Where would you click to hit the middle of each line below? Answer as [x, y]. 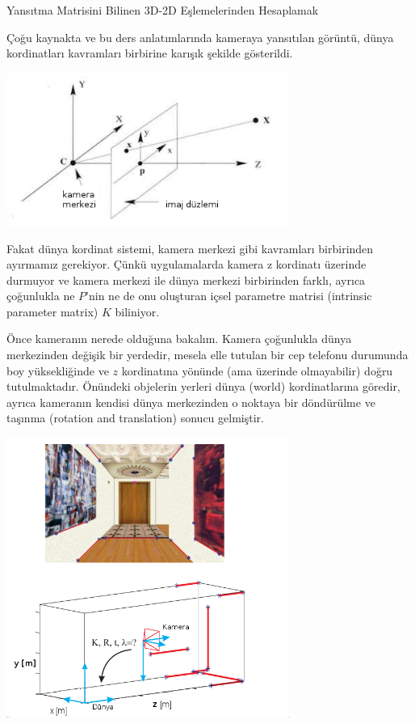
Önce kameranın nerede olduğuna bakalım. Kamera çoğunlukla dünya [179, 339]
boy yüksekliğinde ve [58, 370]
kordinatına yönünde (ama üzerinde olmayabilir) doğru [257, 370]
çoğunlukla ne [41, 296]
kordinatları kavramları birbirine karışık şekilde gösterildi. [150, 53]
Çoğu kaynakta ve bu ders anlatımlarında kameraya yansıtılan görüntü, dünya [200, 37]
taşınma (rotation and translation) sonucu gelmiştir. [135, 418]
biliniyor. [137, 311]
